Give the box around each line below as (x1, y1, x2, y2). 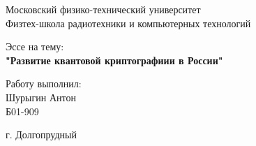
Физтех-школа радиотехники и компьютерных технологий (6, 15, 251, 30)
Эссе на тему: (6, 39, 64, 54)
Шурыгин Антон (6, 89, 76, 104)
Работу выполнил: (6, 76, 82, 91)
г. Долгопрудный (6, 127, 77, 142)
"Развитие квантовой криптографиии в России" (6, 52, 223, 67)
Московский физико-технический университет (6, 2, 201, 16)
